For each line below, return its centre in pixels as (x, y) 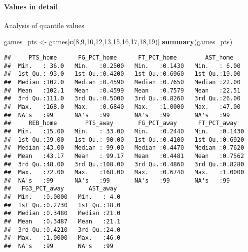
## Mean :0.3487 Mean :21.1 (62, 222)
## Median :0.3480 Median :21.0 (62, 213)
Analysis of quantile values (44, 25)
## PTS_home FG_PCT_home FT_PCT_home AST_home (119, 57)
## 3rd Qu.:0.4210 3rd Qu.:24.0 (62, 230)
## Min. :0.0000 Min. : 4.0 (62, 197)
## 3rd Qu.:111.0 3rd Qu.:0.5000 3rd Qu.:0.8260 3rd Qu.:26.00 (122, 99)
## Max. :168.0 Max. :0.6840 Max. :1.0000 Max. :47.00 (122, 107)
